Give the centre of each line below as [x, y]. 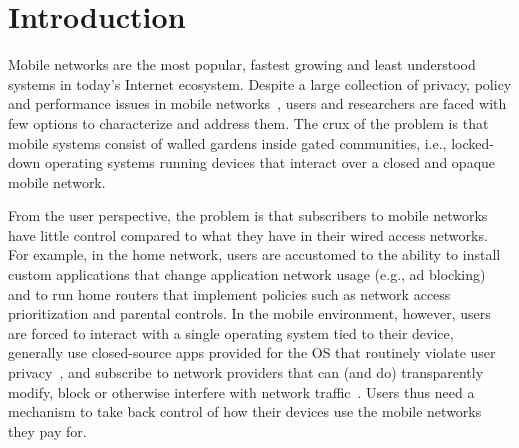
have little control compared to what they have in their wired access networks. [248, 234]
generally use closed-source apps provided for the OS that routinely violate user [252, 352]
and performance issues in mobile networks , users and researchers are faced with [257, 103]
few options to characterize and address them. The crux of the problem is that [248, 122]
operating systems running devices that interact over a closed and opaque [270, 162]
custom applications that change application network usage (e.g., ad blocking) [247, 274]
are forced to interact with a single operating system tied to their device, [231, 332]
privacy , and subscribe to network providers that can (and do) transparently [246, 372]
